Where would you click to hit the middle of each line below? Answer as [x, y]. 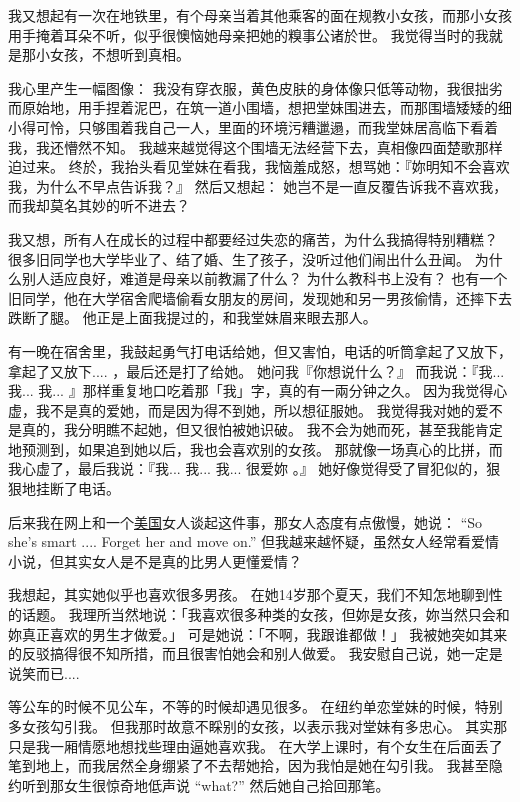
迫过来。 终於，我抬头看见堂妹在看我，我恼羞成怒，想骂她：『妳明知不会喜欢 [259, 166]
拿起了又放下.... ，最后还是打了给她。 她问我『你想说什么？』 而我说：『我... [256, 370]
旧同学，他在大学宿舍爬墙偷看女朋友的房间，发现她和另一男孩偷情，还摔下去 [260, 297]
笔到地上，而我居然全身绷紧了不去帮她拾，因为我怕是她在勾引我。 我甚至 [248, 765]
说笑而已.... [44, 672]
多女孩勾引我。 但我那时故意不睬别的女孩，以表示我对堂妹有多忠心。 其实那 [258, 726]
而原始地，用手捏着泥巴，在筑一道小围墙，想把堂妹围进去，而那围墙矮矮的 [253, 107]
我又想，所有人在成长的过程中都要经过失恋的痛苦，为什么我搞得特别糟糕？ [253, 238]
